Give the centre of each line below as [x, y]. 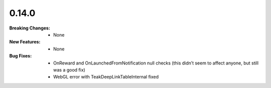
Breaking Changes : [30, 28]
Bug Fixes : [21, 56]
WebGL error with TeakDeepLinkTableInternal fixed [106, 77]
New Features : [25, 42]
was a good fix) [69, 69]
